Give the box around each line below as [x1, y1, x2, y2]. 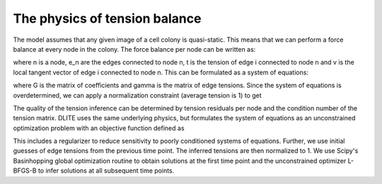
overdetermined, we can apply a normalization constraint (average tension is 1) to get [13, 91, 262, 99]
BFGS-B [13, 166, 37, 175]
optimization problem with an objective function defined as [13, 124, 185, 132]
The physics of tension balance [13, 11, 202, 26]
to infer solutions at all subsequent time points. [37, 166, 175, 175]
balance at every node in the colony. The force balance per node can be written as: [13, 45, 256, 53]
